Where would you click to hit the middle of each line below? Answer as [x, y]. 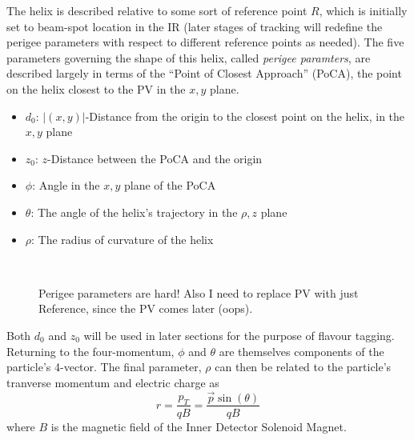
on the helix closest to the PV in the [96, 88]
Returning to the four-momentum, [90, 351]
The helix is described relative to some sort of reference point [157, 10]
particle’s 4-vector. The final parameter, [104, 367]
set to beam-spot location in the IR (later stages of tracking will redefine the [195, 26]
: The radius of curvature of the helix [123, 239]
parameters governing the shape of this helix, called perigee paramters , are [189, 57]
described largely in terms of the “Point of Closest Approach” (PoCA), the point [204, 73]
